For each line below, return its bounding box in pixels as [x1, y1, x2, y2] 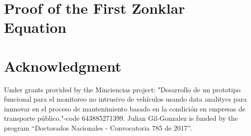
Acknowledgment [4, 55, 121, 76]
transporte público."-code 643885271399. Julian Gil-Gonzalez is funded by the [4, 113, 238, 123]
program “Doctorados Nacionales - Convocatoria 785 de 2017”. [4, 123, 192, 133]
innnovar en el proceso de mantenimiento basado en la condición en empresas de [4, 103, 246, 113]
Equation [4, 17, 67, 37]
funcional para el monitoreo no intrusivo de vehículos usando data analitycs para [4, 94, 247, 104]
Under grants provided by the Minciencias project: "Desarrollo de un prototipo [4, 84, 241, 94]
